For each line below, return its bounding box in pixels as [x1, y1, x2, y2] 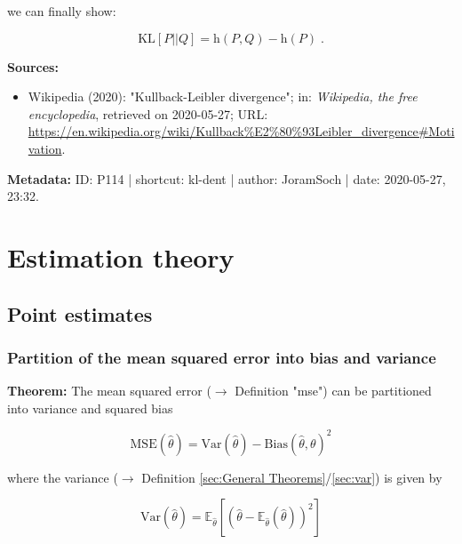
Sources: [7, 57, 59, 76]
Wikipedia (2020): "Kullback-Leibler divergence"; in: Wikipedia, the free [28, 87, 418, 106]
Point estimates [7, 300, 153, 327]
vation [28, 139, 62, 157]
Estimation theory [7, 238, 235, 275]
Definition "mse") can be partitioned [235, 381, 432, 400]
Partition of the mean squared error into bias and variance [7, 346, 436, 368]
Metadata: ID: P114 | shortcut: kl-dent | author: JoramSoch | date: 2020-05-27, [7, 169, 446, 188]
